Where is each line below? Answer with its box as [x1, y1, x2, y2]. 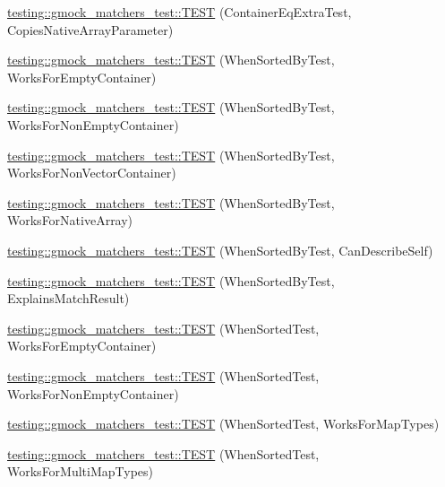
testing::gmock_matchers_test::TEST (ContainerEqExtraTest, [7, 3, 352, 21]
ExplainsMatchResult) [7, 289, 130, 308]
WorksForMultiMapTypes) [7, 462, 154, 481]
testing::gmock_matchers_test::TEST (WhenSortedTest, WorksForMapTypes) [7, 414, 440, 433]
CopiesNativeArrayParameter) [7, 20, 174, 39]
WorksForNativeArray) [7, 211, 133, 230]
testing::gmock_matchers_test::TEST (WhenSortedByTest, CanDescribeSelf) [7, 240, 433, 259]
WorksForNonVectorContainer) [7, 163, 176, 182]
